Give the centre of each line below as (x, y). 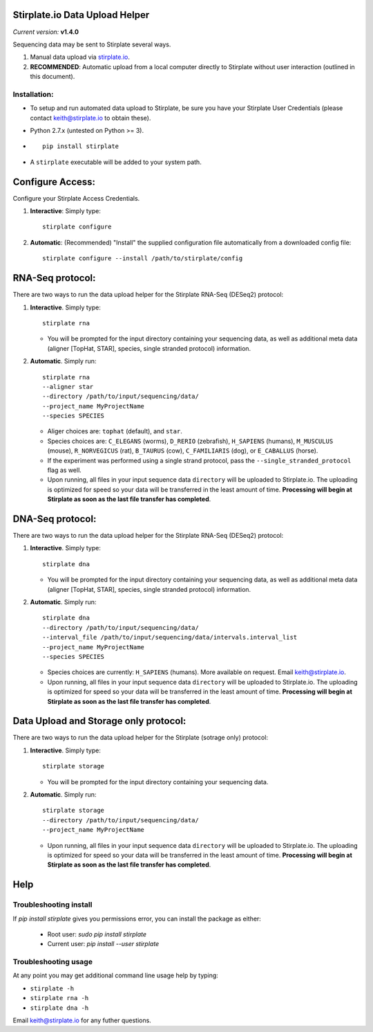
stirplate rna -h (59, 998)
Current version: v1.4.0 (46, 32)
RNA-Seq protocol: (54, 278)
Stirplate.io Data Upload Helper (81, 15)
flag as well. (65, 470)
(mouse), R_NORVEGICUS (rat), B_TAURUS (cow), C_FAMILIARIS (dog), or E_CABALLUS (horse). (183, 451)
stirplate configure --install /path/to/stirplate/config (143, 259)
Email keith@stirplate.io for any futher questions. (82, 1020)
